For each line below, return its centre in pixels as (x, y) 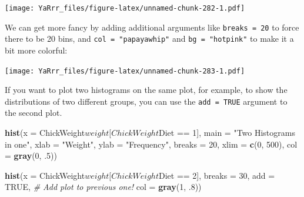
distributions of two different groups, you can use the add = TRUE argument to (146, 101)
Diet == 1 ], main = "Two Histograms (227, 133)
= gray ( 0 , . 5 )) (31, 156)
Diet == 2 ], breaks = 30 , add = (217, 175)
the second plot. (34, 113)
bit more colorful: (36, 50)
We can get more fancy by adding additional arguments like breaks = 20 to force (152, 27)
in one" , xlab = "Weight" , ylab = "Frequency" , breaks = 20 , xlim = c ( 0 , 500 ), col (151, 144)
